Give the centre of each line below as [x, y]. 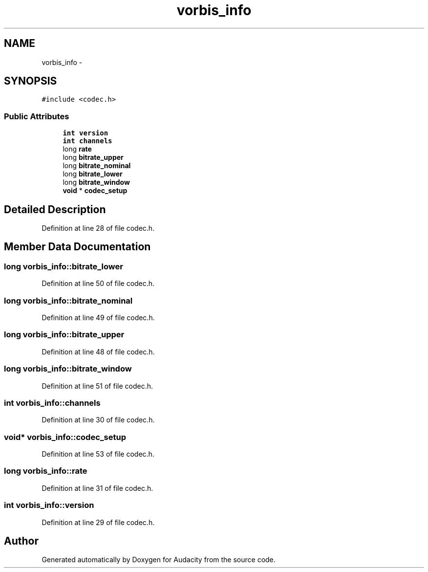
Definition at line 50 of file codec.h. [98, 284]
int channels [87, 141]
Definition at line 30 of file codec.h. [98, 420]
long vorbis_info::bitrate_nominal [68, 300]
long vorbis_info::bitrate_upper [64, 335]
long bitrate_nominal [97, 166]
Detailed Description [55, 209]
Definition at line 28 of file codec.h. [98, 228]
